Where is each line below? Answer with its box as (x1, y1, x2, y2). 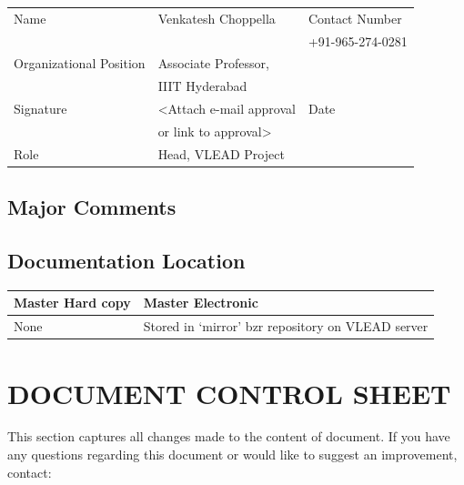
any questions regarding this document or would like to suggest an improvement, (7, 445, 458, 464)
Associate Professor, (157, 54, 269, 73)
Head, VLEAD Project (157, 144, 285, 163)
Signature (14, 99, 67, 118)
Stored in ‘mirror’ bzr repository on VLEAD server (143, 317, 429, 336)
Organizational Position (14, 54, 146, 73)
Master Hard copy (14, 293, 131, 312)
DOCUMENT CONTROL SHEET (7, 374, 451, 411)
